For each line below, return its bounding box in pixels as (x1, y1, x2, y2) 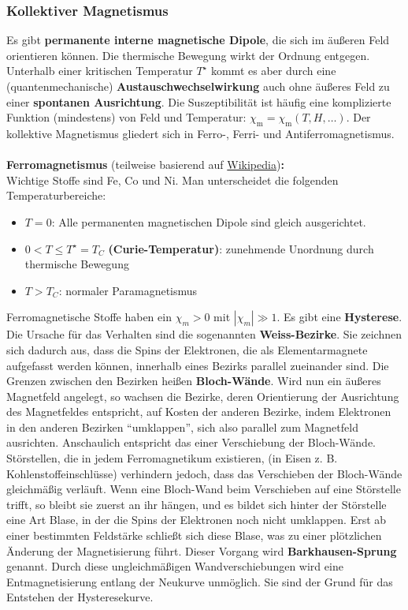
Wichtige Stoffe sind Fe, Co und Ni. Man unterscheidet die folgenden (6, 171, 339, 188)
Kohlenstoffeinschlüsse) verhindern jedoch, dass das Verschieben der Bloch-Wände (6, 465, 402, 481)
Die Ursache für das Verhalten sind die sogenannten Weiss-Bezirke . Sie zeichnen (6, 326, 402, 342)
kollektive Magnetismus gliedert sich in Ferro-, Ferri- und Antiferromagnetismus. (6, 125, 395, 141)
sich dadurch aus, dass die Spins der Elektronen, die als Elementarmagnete (6, 341, 368, 357)
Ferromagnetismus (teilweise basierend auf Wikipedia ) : (6, 156, 284, 173)
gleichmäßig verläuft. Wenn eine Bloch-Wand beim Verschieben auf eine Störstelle (6, 481, 401, 497)
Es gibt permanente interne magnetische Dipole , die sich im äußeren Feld (6, 32, 390, 48)
